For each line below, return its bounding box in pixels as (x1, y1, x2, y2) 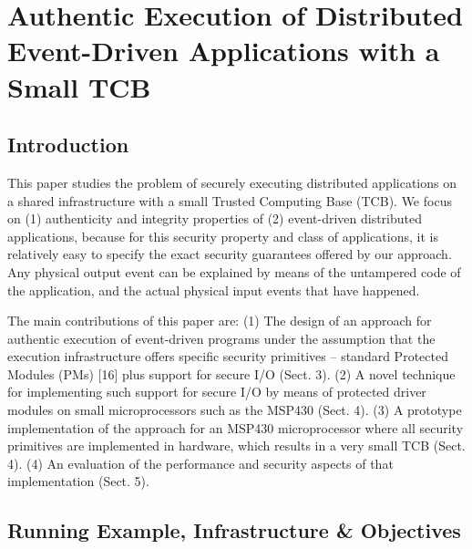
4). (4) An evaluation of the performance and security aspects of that (7, 453, 394, 472)
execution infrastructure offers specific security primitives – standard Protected (7, 347, 448, 366)
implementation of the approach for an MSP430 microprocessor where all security (7, 418, 464, 437)
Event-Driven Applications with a (7, 32, 440, 69)
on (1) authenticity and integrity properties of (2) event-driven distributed (7, 209, 423, 228)
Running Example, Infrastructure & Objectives (7, 516, 461, 544)
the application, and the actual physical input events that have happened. (7, 280, 420, 299)
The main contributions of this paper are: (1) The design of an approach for (7, 311, 432, 330)
